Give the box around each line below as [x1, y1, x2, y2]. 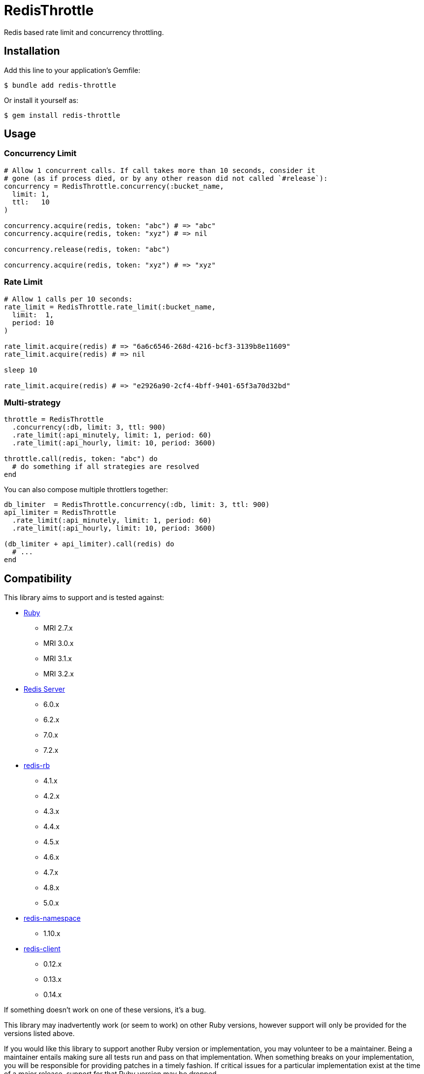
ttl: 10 [12, 198, 50, 206]
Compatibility [4, 572, 72, 585]
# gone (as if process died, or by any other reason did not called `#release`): [4, 174, 328, 182]
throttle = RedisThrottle [4, 415, 104, 424]
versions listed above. [4, 1029, 75, 1038]
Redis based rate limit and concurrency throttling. [4, 28, 164, 36]
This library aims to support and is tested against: [4, 593, 164, 602]
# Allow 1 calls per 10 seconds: [4, 295, 133, 303]
